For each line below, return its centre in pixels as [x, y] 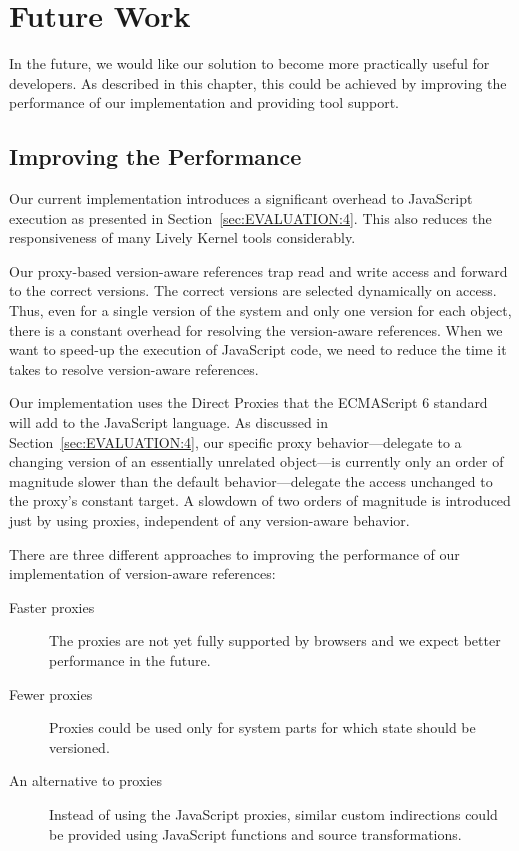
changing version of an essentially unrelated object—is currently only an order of [256, 461]
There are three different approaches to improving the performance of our [234, 553]
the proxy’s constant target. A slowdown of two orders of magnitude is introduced [260, 500]
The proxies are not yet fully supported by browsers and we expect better [275, 640]
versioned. [79, 746]
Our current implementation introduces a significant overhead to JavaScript [241, 198]
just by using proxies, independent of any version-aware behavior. [209, 520]
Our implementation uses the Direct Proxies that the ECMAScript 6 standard [248, 402]
